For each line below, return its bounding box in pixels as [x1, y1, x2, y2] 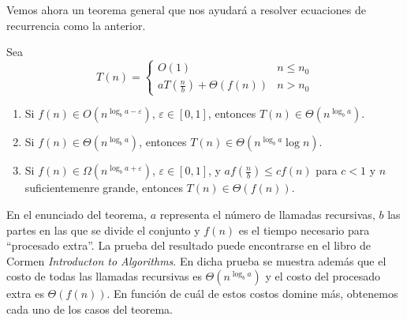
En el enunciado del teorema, [6, 205, 147, 222]
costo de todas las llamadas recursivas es [6, 268, 202, 284]
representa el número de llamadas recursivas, [159, 205, 375, 222]
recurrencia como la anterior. [6, 17, 146, 33]
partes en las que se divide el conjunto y [6, 221, 200, 238]
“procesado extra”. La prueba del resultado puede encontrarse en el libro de [6, 237, 371, 254]
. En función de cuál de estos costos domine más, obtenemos [106, 285, 398, 302]
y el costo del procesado [265, 268, 380, 284]
